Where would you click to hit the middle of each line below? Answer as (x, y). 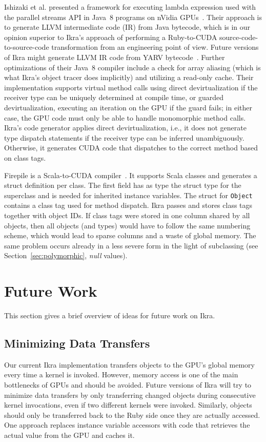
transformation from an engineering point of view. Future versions (155, 47)
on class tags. (25, 157)
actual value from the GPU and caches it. (69, 435)
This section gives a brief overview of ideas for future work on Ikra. (110, 315)
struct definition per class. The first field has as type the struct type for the (123, 185)
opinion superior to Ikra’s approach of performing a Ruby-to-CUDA (111, 37)
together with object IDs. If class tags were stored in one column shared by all (127, 215)
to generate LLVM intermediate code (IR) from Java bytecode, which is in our (127, 27)
